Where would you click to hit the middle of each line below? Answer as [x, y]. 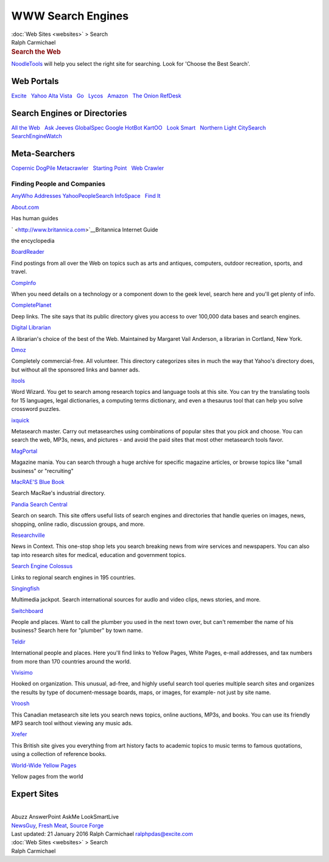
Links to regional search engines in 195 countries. [73, 577]
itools [18, 381]
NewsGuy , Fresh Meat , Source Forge [57, 825]
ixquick [20, 420]
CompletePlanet [31, 305]
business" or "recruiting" [42, 471]
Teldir [18, 642]
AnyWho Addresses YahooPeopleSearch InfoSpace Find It [86, 196]
